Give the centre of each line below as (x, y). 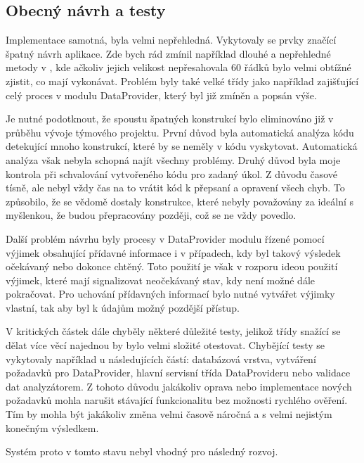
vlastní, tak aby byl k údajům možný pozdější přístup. (123, 307)
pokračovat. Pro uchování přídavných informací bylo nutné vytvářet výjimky (170, 294)
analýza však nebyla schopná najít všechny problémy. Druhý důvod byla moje (173, 159)
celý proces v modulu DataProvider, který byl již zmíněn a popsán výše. (161, 95)
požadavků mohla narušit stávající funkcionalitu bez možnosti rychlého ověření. (177, 400)
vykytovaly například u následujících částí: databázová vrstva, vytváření (161, 359)
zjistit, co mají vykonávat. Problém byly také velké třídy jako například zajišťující (182, 81)
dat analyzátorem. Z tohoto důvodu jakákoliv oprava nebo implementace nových (179, 386)
